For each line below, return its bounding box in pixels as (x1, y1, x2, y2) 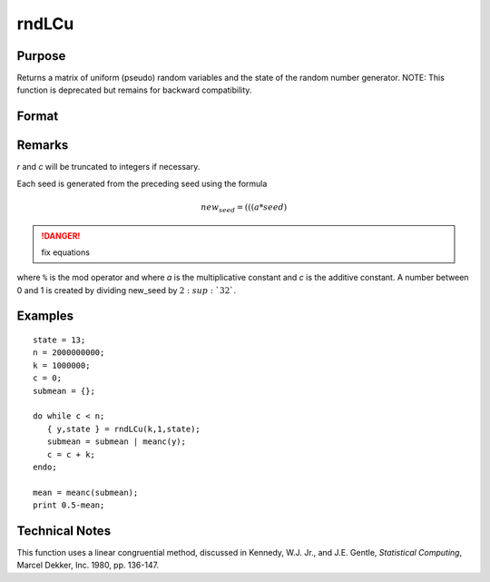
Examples (16, 309, 74, 324)
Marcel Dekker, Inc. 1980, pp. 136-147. (16, 559, 159, 571)
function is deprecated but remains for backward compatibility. (16, 84, 252, 95)
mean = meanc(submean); (33, 487, 139, 498)
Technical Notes (16, 523, 112, 538)
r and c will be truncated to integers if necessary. (16, 162, 201, 173)
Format (16, 109, 59, 124)
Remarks (16, 137, 69, 153)
